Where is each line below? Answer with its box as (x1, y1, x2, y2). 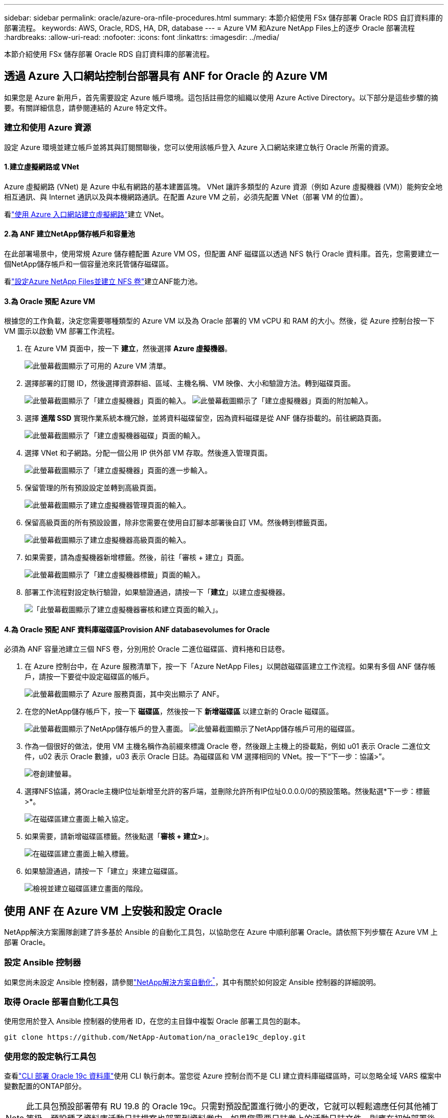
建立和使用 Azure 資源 (4, 122, 92, 133)
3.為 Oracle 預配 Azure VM (4, 296, 95, 306)
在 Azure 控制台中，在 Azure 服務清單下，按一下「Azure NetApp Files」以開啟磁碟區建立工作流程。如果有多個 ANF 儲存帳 (25, 662, 436, 671)
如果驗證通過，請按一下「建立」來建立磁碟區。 (25, 867, 182, 876)
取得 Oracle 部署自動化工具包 (4, 997, 119, 1007)
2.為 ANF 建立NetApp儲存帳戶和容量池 (4, 229, 135, 239)
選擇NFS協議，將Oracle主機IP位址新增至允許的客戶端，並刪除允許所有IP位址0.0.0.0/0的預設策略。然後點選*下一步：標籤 (25, 787, 430, 796)
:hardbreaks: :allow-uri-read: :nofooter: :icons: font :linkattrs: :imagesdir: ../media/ (4, 33, 279, 41)
